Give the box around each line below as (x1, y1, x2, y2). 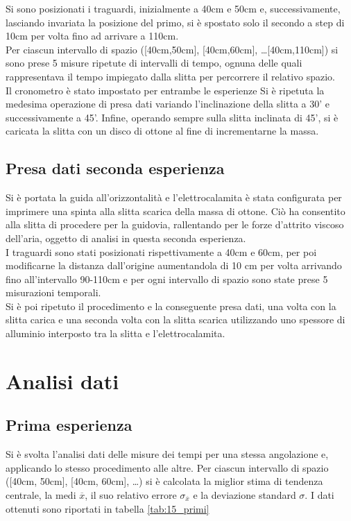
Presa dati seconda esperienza (6, 157, 225, 179)
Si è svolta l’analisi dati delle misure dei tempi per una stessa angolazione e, (6, 447, 329, 461)
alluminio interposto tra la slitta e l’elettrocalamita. (6, 326, 225, 341)
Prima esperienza (6, 414, 132, 436)
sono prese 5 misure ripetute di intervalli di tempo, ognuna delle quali (6, 55, 302, 70)
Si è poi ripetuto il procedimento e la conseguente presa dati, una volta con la (6, 298, 336, 313)
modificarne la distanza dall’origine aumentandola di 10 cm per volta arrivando (6, 258, 342, 273)
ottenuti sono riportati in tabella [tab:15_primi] (6, 501, 209, 515)
